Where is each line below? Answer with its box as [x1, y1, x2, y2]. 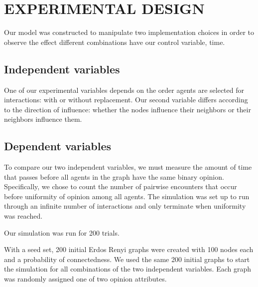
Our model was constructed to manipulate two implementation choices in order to [4, 27, 255, 37]
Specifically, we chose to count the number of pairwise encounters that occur [4, 181, 237, 192]
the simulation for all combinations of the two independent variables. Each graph [4, 264, 252, 274]
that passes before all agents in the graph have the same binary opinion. [4, 171, 224, 182]
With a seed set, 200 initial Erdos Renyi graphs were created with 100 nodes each [4, 244, 254, 255]
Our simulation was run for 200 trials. [4, 227, 120, 238]
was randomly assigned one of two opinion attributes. [4, 274, 167, 284]
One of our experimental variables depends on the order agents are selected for [4, 84, 245, 95]
